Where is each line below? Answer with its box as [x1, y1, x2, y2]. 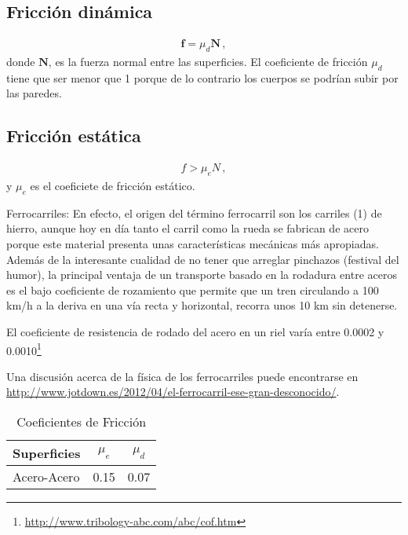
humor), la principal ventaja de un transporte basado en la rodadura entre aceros [6, 266, 397, 283]
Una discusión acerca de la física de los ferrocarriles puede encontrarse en [6, 368, 359, 384]
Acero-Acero [13, 467, 80, 486]
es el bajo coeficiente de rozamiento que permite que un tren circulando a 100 [6, 281, 379, 298]
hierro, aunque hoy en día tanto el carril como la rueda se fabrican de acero [6, 220, 369, 236]
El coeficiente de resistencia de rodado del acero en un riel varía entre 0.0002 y [6, 324, 384, 339]
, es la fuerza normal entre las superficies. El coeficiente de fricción [48, 53, 368, 70]
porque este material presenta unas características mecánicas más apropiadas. [6, 236, 379, 252]
